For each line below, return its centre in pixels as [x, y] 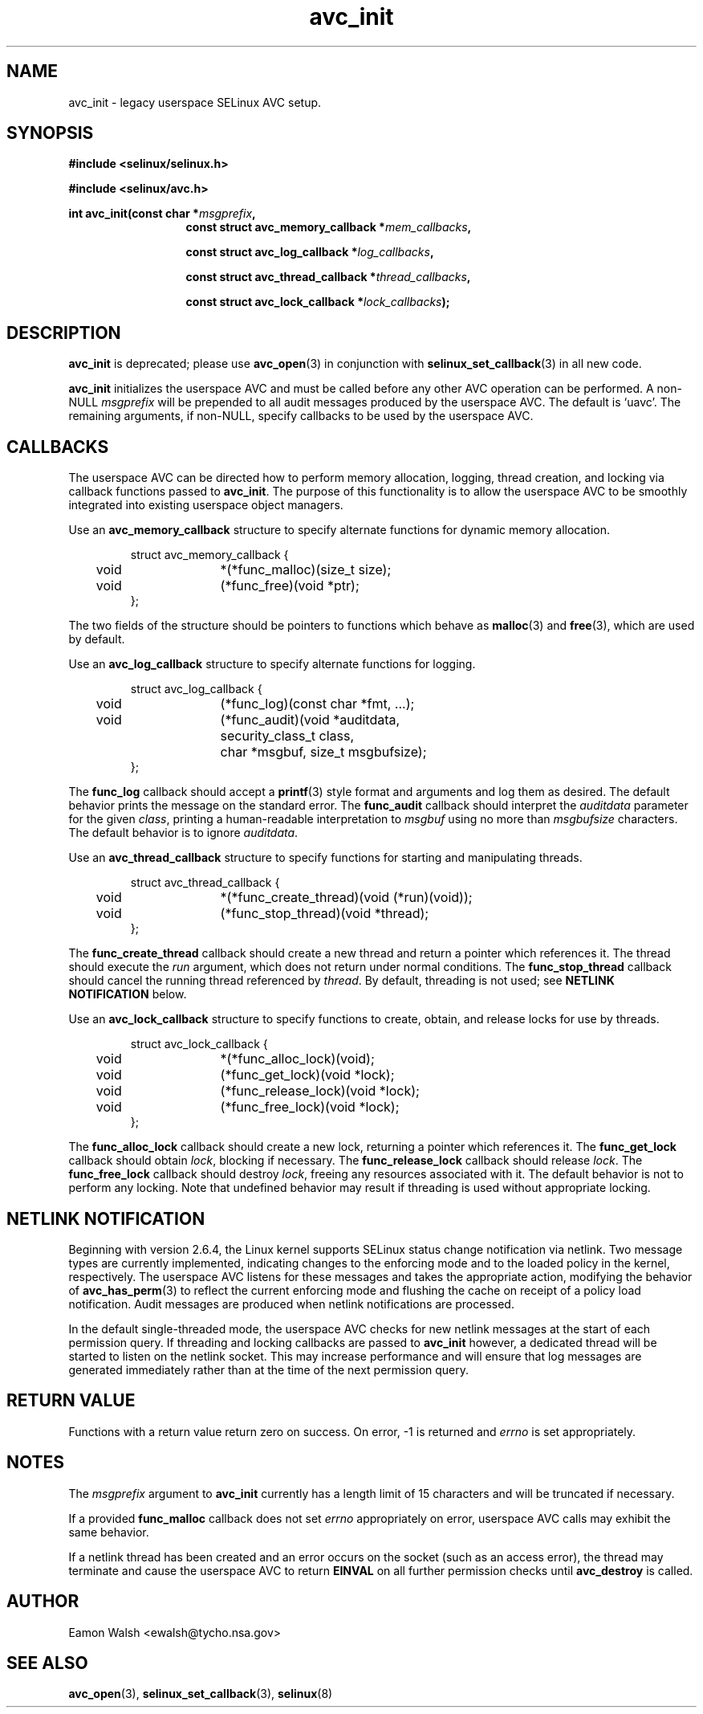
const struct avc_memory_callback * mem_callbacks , [329, 227]
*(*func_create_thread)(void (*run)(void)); [346, 898]
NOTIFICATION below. [128, 994]
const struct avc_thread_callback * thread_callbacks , [328, 277]
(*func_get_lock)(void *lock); [307, 1075]
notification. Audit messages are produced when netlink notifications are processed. [291, 1304]
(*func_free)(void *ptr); [290, 586]
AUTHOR [43, 1602]
